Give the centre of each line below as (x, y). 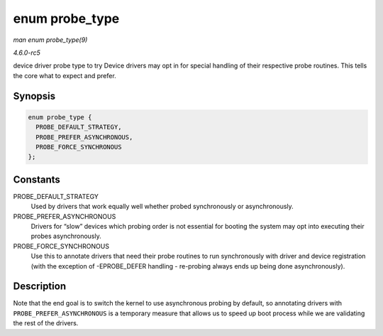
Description (40, 287)
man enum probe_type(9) (50, 40)
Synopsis (34, 96)
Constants (37, 179)
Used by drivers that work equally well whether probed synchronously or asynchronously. (162, 207)
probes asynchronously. (66, 236)
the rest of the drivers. (46, 323)
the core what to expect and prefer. (65, 75)
